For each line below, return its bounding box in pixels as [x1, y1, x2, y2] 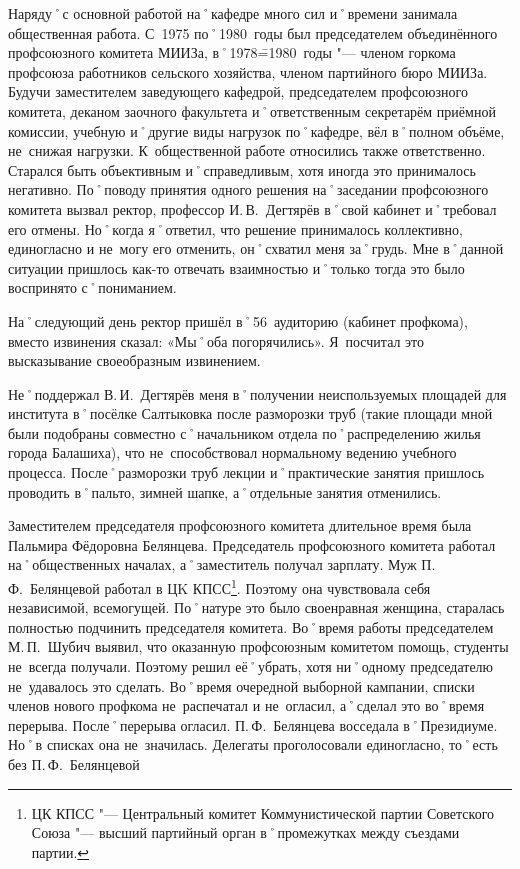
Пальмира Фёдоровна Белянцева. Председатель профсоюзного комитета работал [8, 534, 496, 555]
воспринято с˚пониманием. [8, 277, 177, 298]
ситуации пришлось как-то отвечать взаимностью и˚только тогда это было [8, 257, 465, 278]
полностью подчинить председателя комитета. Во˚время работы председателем [8, 616, 494, 637]
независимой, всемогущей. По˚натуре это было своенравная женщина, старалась [8, 597, 505, 618]
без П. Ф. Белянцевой [8, 754, 140, 775]
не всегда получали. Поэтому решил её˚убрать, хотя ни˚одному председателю [8, 656, 494, 677]
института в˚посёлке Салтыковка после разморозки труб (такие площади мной [8, 403, 493, 424]
